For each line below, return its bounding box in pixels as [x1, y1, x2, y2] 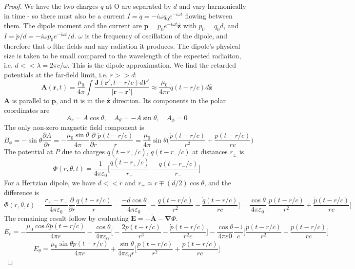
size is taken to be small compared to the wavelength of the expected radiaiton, [4, 50, 241, 60]
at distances [192, 146, 228, 157]
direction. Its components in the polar [112, 95, 226, 106]
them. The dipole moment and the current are [4, 20, 142, 31]
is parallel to [12, 95, 50, 106]
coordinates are [4, 105, 50, 115]
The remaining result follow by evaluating [4, 213, 129, 223]
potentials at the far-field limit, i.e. [4, 69, 108, 79]
